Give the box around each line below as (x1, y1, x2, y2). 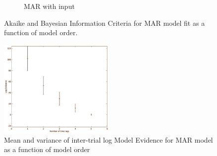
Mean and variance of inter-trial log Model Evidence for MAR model (4, 134, 213, 145)
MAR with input (24, 1, 75, 11)
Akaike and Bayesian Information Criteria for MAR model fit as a (4, 17, 205, 28)
